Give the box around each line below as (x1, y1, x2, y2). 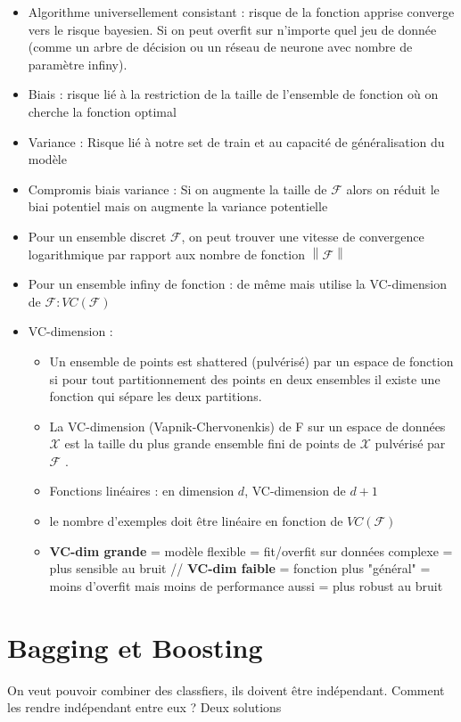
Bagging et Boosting (7, 628, 263, 665)
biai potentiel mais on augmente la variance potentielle (28, 197, 328, 216)
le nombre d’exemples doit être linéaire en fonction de (49, 512, 343, 530)
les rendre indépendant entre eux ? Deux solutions (7, 698, 282, 717)
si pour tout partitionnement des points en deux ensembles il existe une (49, 369, 440, 388)
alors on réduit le (346, 179, 440, 198)
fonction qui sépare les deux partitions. (49, 387, 262, 406)
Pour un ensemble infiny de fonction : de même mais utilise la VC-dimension (28, 275, 447, 293)
